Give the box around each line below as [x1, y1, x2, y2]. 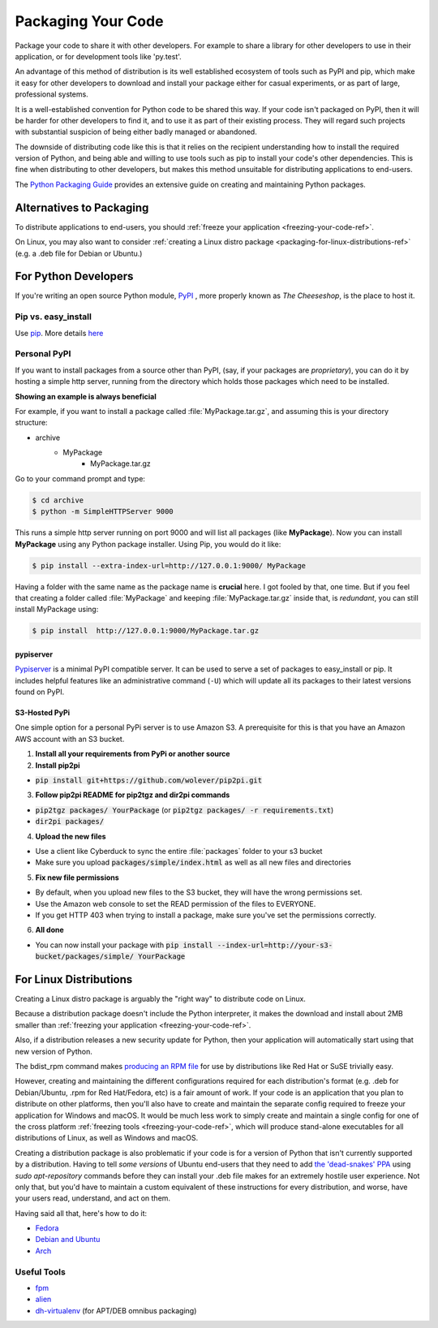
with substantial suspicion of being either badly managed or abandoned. [15, 127, 257, 137]
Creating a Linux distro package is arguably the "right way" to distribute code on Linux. [15, 994, 306, 1004]
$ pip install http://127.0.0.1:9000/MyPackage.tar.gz [32, 626, 260, 636]
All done [35, 925, 64, 935]
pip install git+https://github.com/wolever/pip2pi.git [35, 776, 263, 785]
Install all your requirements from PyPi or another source [35, 749, 230, 759]
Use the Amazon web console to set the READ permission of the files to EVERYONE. [35, 899, 316, 908]
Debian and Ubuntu [35, 1235, 101, 1244]
